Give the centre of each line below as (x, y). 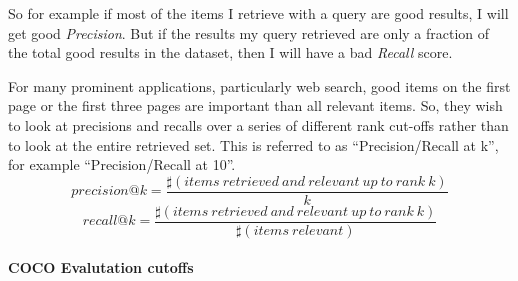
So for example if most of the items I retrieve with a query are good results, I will (258, 13)
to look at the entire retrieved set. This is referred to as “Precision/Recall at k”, (253, 144)
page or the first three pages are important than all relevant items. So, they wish (255, 105)
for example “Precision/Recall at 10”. (122, 164)
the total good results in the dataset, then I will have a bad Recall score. (230, 52)
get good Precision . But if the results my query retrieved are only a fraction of (249, 32)
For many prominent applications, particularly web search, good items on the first (259, 85)
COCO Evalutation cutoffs (101, 267)
